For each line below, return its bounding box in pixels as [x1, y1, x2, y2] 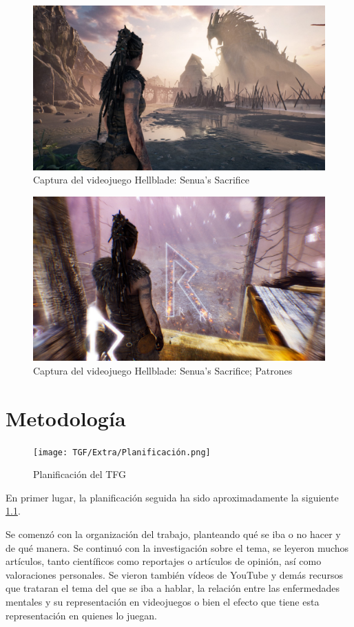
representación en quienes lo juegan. [6, 608, 157, 622]
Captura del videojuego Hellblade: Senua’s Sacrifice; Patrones [33, 363, 293, 377]
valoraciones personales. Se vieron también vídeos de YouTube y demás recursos [6, 567, 343, 581]
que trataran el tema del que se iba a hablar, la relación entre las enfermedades [6, 581, 340, 595]
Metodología [6, 404, 126, 432]
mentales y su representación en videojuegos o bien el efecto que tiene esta [6, 594, 320, 608]
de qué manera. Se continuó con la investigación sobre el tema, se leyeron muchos [6, 540, 349, 555]
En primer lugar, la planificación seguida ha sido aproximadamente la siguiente [6, 490, 339, 504]
